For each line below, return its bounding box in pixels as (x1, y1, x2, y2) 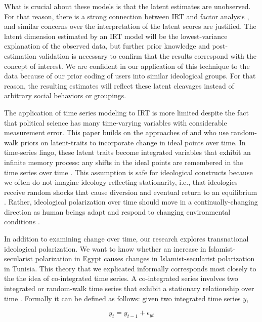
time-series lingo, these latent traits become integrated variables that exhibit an (4, 147, 251, 157)
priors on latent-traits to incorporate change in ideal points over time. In (20, 137, 246, 147)
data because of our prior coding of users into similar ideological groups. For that (4, 70, 256, 81)
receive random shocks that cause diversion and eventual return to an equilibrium (4, 186, 257, 197)
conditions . (4, 216, 40, 227)
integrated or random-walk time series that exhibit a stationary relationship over (4, 283, 254, 294)
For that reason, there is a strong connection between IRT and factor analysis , (4, 11, 249, 21)
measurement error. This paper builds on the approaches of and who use (4, 127, 229, 138)
